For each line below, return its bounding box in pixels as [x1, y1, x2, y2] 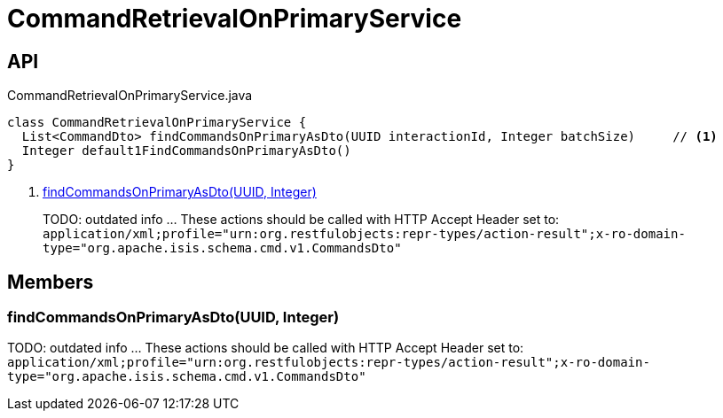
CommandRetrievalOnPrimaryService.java [7, 88, 253, 104]
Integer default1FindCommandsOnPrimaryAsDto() [21, 143, 351, 159]
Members [7, 270, 94, 293]
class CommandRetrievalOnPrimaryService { [7, 115, 307, 130]
